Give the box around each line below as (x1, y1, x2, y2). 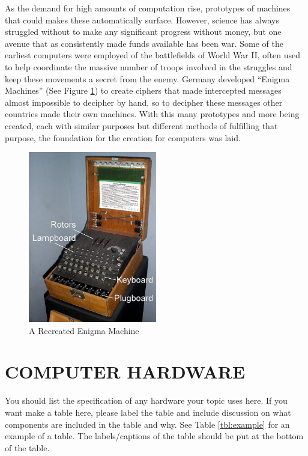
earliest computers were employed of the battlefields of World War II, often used (5, 49, 301, 61)
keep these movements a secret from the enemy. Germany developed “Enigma (5, 72, 290, 85)
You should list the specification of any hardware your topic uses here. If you (5, 394, 288, 407)
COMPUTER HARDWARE (5, 359, 246, 384)
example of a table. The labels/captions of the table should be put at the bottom (5, 430, 304, 442)
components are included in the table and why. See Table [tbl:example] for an (5, 418, 290, 430)
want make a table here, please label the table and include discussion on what (5, 406, 291, 418)
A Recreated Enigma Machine (29, 324, 139, 336)
